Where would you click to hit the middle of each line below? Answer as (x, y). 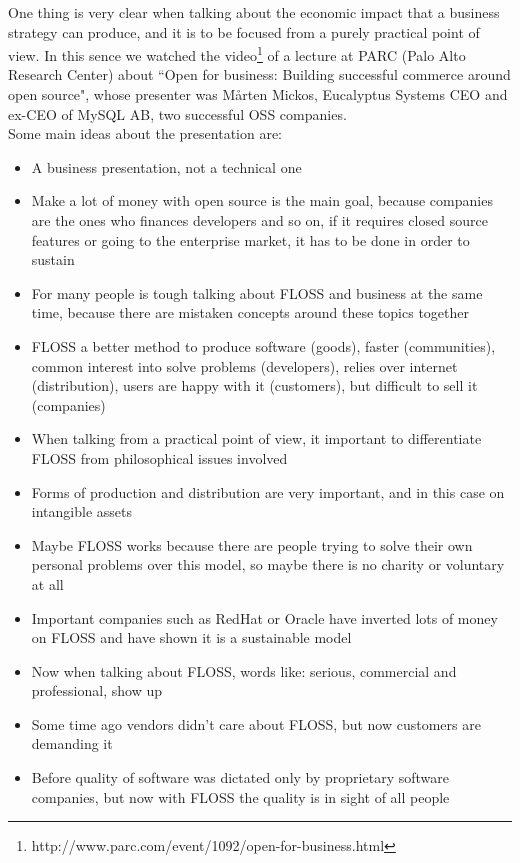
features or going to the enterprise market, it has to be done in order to (250, 239)
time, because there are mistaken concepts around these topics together (250, 312)
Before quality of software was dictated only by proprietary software (240, 777)
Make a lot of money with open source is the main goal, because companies (262, 200)
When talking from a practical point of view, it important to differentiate (256, 438)
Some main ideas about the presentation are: (145, 133)
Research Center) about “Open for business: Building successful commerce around (259, 74)
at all (47, 583)
